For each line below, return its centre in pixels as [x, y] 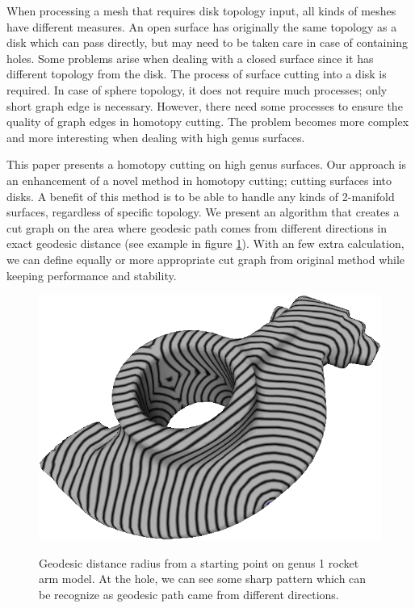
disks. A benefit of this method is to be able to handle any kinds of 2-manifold [201, 196]
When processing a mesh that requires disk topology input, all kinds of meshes [201, 10]
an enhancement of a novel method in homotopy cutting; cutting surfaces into [199, 180]
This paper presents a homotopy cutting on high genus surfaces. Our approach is [207, 164]
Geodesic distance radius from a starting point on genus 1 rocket [199, 562]
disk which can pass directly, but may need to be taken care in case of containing [207, 42]
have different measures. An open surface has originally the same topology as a [202, 26]
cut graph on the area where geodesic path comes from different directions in [197, 227]
